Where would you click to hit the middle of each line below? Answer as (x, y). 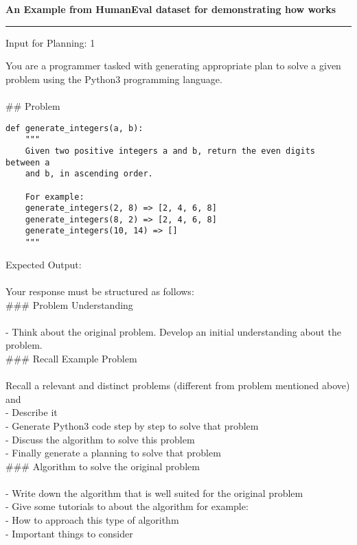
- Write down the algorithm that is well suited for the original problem (154, 492)
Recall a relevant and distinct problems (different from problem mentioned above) (178, 385)
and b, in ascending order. (89, 174)
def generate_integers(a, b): (74, 128)
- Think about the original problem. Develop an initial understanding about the (173, 331)
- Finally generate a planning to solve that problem (113, 453)
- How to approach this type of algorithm (92, 520)
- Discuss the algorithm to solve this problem (100, 439)
